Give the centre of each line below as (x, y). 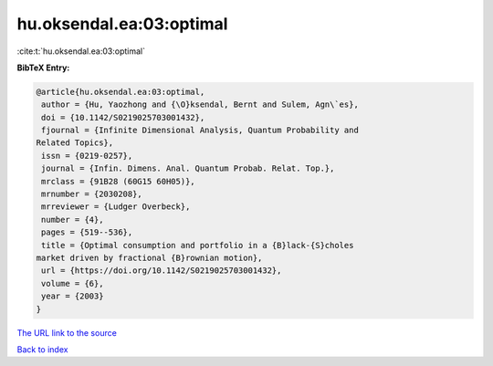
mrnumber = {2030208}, (92, 194)
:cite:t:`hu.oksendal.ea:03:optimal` (81, 51)
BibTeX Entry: (43, 68)
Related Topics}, (75, 143)
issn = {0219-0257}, (87, 156)
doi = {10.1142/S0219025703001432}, (123, 117)
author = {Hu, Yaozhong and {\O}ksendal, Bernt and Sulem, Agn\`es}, (200, 105)
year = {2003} (73, 296)
